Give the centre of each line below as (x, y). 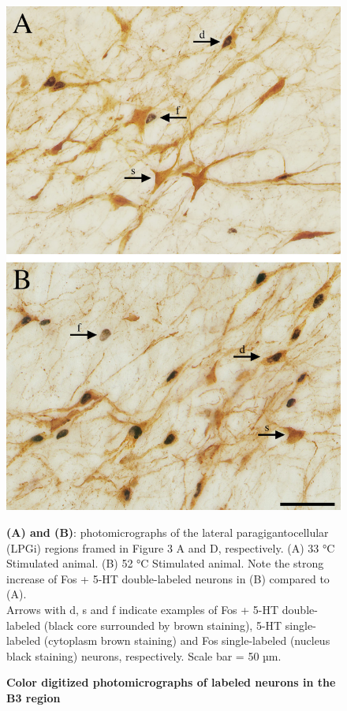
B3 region (34, 697)
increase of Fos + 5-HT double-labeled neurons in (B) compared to (168, 578)
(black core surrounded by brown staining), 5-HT (163, 625)
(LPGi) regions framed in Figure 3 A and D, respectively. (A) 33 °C (171, 547)
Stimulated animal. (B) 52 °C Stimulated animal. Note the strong (165, 563)
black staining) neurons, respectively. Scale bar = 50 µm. (144, 655)
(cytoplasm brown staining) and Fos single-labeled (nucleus (187, 640)
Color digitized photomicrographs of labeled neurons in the (171, 682)
